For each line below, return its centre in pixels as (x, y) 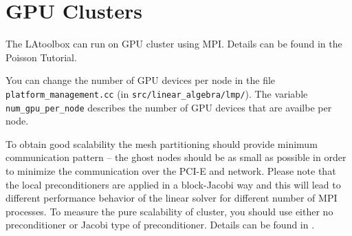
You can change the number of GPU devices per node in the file (141, 80)
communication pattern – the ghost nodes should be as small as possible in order (176, 157)
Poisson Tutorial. (41, 57)
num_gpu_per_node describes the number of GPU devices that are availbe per (169, 107)
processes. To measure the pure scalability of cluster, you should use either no (169, 211)
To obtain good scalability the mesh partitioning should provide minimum (162, 143)
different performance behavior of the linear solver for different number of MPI (172, 198)
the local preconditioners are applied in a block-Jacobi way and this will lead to (173, 184)
